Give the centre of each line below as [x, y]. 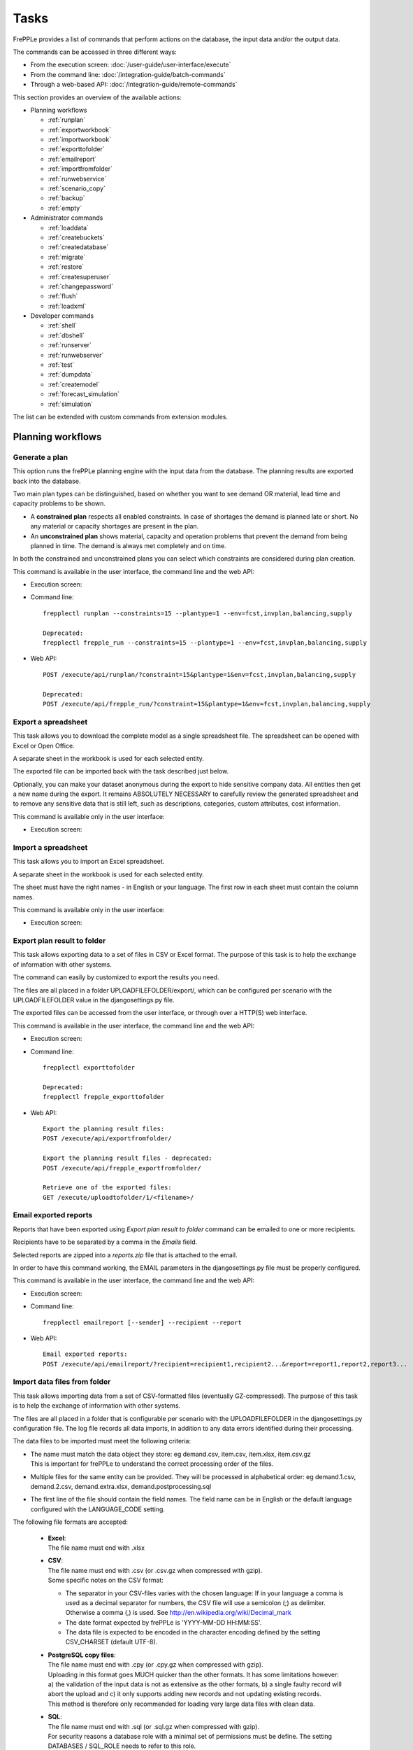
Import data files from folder [62, 1382]
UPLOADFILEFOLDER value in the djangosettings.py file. [94, 1000]
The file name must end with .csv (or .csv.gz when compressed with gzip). [155, 1570]
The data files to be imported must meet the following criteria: [102, 1441]
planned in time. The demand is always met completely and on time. [128, 545]
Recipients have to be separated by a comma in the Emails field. [105, 1242]
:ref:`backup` [66, 198]
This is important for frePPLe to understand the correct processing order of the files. [152, 1464]
